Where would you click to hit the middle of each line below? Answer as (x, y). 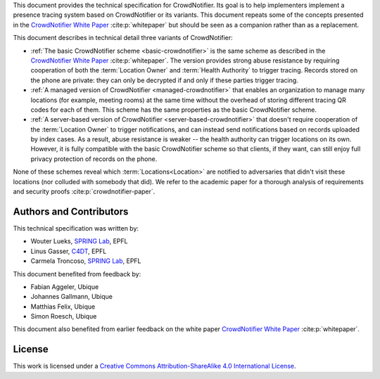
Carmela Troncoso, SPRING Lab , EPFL (86, 261)
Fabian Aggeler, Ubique (65, 287)
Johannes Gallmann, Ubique (71, 297)
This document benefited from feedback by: (77, 274)
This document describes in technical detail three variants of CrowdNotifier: (123, 38)
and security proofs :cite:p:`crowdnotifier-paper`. (84, 192)
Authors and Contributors (71, 211)
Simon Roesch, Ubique (64, 316)
